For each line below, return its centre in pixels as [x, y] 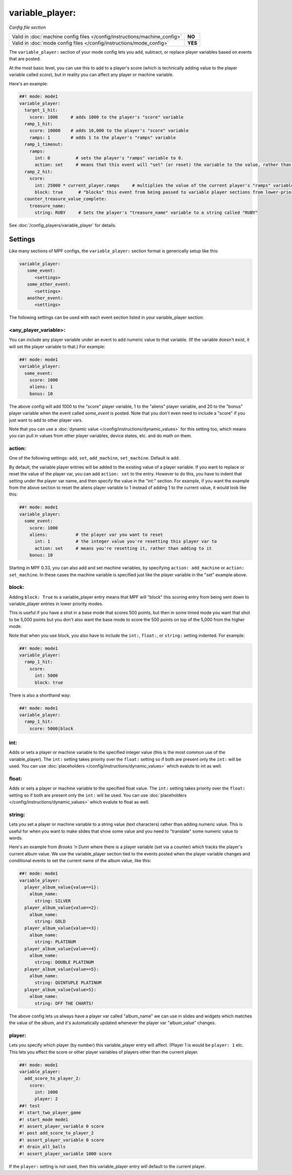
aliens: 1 [41, 387]
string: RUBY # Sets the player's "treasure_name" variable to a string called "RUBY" [146, 213]
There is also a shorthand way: [40, 695]
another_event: [45, 298]
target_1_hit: [41, 110]
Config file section [27, 27]
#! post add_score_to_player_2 [57, 1133]
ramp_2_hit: [39, 172]
